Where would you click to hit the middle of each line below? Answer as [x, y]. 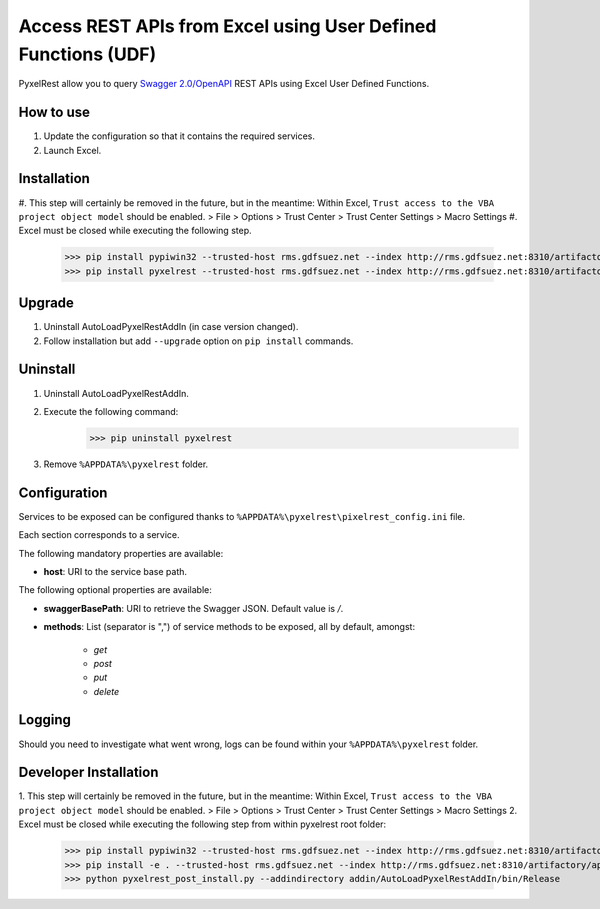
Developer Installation [88, 772]
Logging [45, 720]
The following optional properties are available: [115, 590]
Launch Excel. [72, 150]
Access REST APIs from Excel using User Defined [227, 26]
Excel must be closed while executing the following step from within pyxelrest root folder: [202, 824]
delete [106, 691]
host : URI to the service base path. [115, 571]
